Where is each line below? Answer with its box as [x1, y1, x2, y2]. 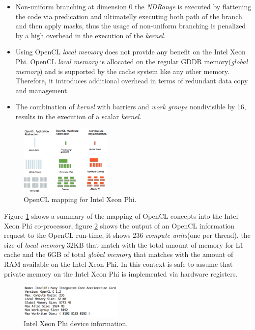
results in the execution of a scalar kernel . [15, 111, 142, 121]
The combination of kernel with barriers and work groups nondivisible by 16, [15, 102, 246, 112]
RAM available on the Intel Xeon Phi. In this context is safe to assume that [4, 258, 233, 269]
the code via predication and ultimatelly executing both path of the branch [15, 11, 242, 21]
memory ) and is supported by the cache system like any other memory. [15, 66, 229, 76]
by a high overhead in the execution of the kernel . [15, 30, 166, 40]
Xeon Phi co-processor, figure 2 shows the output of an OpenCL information [4, 220, 235, 230]
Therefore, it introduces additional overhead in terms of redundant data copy [15, 76, 248, 86]
